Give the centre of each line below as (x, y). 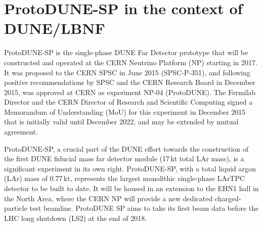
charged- (228, 198)
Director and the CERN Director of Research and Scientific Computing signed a (128, 102)
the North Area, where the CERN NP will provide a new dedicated (108, 198)
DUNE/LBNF (55, 28)
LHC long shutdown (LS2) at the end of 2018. (76, 218)
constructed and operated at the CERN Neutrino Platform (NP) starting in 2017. (131, 62)
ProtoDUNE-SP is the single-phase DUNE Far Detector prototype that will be (126, 52)
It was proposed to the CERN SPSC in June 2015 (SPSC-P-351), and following (127, 72)
